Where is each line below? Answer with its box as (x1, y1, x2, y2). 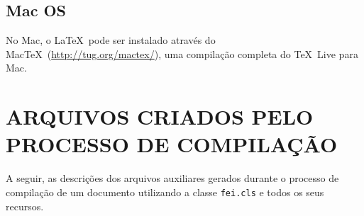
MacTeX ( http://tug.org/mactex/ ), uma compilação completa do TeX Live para (6, 46, 358, 61)
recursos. (6, 198, 44, 213)
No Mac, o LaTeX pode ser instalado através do (6, 33, 216, 47)
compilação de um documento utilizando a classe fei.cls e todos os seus (6, 184, 324, 199)
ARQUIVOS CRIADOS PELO (6, 102, 314, 131)
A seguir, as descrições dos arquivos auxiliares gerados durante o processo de (6, 171, 339, 186)
